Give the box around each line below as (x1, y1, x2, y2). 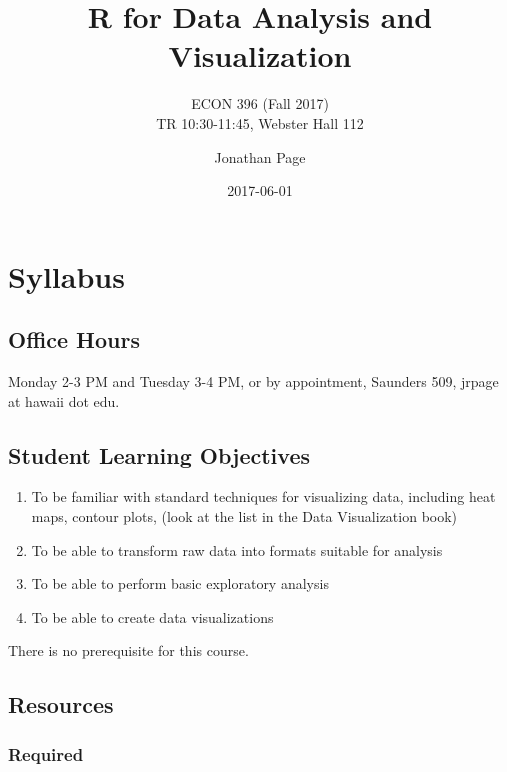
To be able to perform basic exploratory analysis (31, 573, 329, 594)
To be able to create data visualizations (31, 606, 274, 627)
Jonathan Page (214, 146, 306, 167)
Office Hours (8, 324, 140, 355)
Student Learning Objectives (8, 439, 310, 470)
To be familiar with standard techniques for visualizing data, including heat (31, 486, 496, 507)
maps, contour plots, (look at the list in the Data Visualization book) (31, 506, 458, 527)
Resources (8, 689, 114, 720)
